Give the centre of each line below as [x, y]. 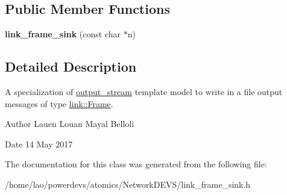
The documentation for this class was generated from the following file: [136, 164]
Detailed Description [71, 67]
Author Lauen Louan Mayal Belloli [70, 124]
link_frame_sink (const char [63, 34]
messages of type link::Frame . [59, 103]
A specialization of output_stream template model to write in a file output [144, 91]
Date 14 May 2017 [39, 144]
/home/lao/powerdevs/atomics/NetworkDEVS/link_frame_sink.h [128, 184]
